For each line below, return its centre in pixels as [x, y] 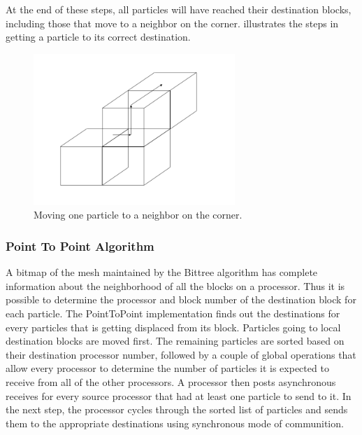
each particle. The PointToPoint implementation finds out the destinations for [173, 313]
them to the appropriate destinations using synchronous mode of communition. [175, 423]
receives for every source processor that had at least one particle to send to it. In [179, 395]
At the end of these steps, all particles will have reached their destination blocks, [179, 9]
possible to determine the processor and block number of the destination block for [181, 299]
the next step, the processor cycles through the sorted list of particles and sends [177, 409]
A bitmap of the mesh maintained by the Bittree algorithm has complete [162, 272]
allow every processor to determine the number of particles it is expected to [167, 368]
